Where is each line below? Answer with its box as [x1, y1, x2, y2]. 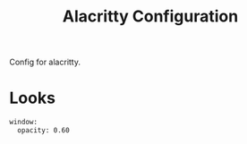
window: [9, 118, 38, 127]
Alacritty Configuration [62, 6, 239, 27]
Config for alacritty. [9, 56, 81, 68]
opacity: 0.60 [17, 126, 70, 135]
